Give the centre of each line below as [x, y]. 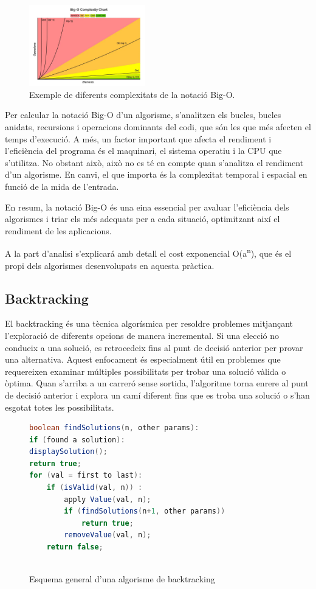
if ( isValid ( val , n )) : [94, 488]
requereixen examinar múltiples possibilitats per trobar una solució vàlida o [146, 371]
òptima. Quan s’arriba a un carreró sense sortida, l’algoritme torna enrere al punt [157, 383]
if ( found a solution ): [77, 440]
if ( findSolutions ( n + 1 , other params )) [145, 511]
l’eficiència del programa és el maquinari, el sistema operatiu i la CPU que [143, 151]
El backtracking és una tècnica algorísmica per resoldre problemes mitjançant [149, 323]
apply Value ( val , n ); [108, 499]
